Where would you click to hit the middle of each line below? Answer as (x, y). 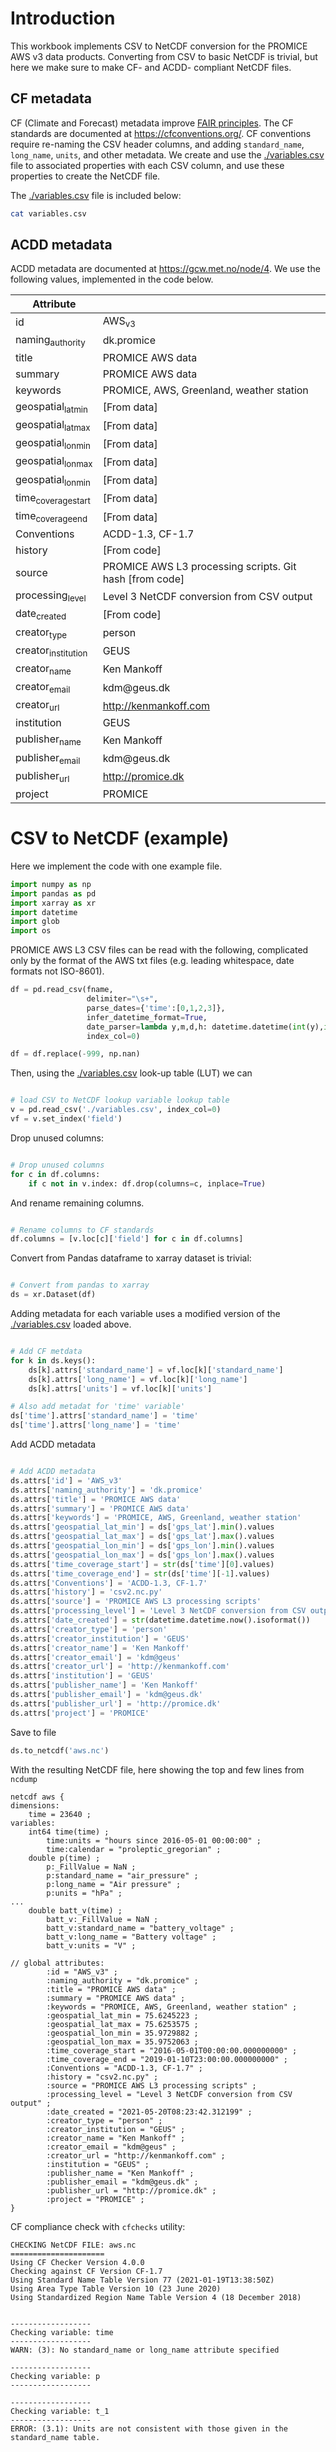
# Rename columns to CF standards (82, 1230)
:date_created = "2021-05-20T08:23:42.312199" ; (149, 2112)
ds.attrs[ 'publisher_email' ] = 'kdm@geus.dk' (106, 1695)
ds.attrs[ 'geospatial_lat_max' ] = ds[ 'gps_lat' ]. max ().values (142, 1537)
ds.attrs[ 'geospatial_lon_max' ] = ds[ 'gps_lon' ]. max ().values (142, 1555)
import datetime (44, 912)
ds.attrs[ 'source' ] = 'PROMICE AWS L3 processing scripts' (136, 1602)
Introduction (63, 18)
